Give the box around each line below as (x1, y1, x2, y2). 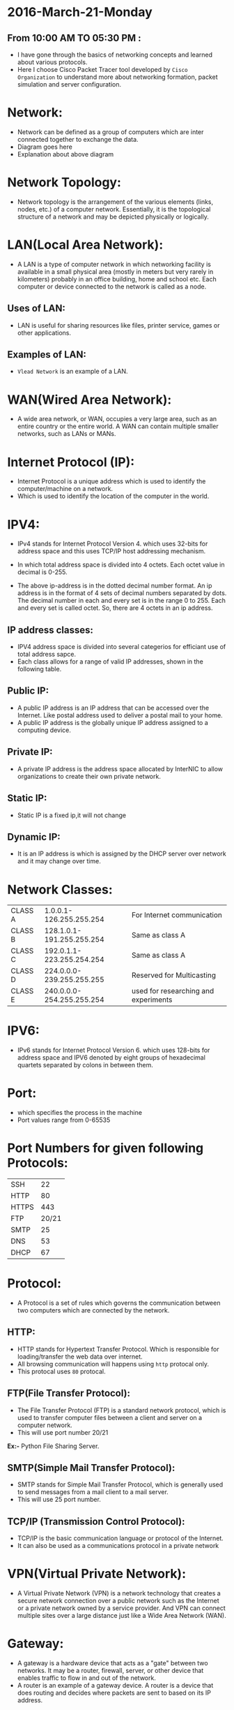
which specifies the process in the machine (17, 1109, 143, 1117)
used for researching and (131, 986, 214, 996)
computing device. (17, 726, 71, 734)
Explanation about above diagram (17, 149, 114, 158)
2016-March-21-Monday (7, 4, 153, 20)
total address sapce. (17, 650, 77, 659)
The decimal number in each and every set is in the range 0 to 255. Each (17, 597, 226, 605)
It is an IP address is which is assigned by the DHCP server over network (17, 849, 226, 858)
